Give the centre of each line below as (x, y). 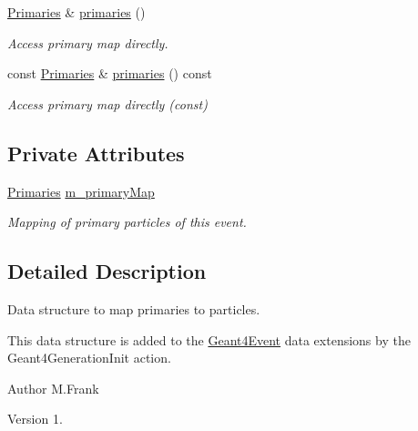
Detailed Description (107, 271)
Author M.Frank (53, 388)
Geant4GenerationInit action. (89, 358)
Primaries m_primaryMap (81, 191)
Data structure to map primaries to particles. (134, 308)
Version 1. (35, 419)
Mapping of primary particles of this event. (127, 222)
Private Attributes (96, 153)
